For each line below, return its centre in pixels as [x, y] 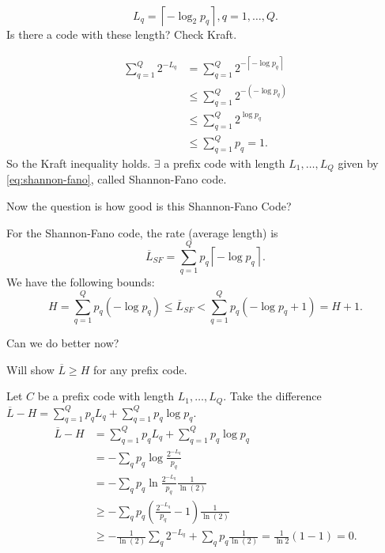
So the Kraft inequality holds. [79, 163]
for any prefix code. [140, 369]
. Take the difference [272, 396]
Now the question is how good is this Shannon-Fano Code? [149, 205]
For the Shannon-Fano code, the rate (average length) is [142, 232]
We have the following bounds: [81, 282]
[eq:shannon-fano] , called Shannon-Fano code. [117, 179]
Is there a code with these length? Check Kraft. [122, 34]
